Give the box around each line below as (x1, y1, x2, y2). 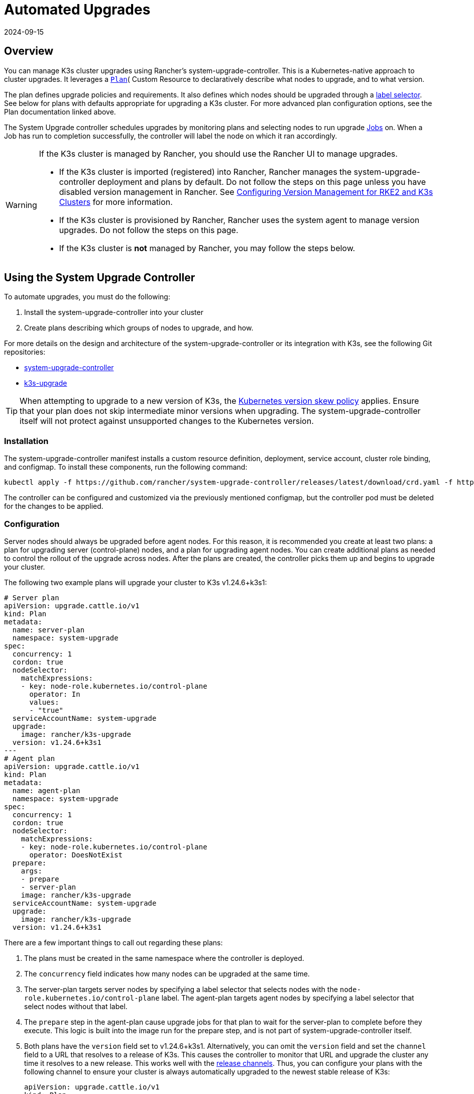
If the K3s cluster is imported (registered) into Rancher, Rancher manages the (59, 166, 352, 177)
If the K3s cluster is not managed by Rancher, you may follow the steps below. (59, 243, 355, 253)
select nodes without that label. (24, 1002, 128, 1011)
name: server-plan (12, 625, 85, 634)
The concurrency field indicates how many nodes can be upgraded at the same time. (24, 969, 310, 978)
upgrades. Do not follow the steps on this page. (59, 225, 239, 235)
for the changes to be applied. (4, 502, 103, 511)
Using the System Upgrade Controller (4, 271, 195, 284)
